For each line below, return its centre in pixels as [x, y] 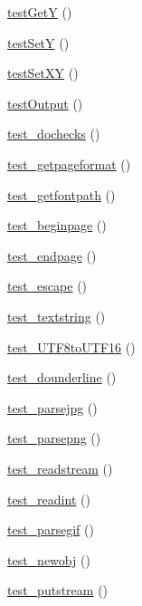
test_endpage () [52, 255]
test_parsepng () [54, 438]
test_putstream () [58, 590]
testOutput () [45, 103]
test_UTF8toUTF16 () [71, 346]
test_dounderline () [62, 377]
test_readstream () [60, 468]
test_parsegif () [51, 529]
